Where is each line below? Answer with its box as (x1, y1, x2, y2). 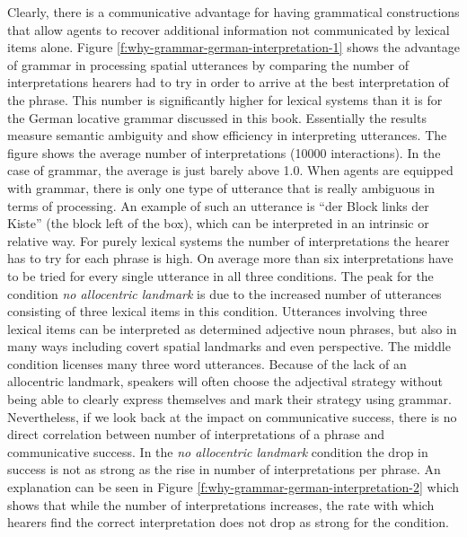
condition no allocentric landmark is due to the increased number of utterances (7, 284, 442, 303)
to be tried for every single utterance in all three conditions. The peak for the (7, 266, 434, 285)
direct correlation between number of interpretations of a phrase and (7, 425, 385, 444)
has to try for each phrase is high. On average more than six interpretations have (7, 249, 454, 268)
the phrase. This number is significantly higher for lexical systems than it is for (7, 90, 443, 109)
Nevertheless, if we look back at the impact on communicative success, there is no (7, 407, 457, 426)
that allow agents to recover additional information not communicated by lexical (7, 20, 450, 39)
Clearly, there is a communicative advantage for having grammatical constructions (7, 3, 460, 21)
